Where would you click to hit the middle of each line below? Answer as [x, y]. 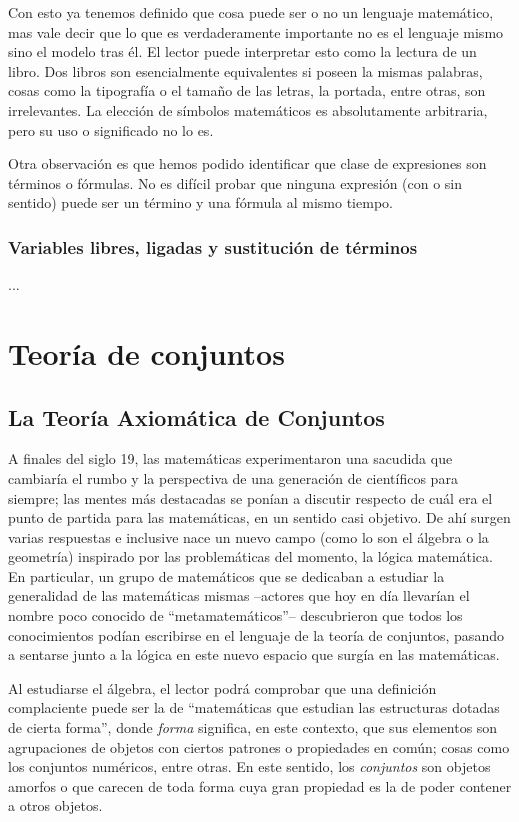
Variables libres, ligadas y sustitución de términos [213, 246]
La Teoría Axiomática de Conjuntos [196, 416]
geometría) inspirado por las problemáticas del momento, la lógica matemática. [250, 556]
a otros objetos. [55, 805]
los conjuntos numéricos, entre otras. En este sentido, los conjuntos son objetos [249, 766]
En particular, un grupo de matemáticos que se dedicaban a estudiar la [226, 575]
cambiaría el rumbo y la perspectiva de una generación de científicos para [233, 477]
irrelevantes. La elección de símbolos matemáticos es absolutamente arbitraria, [248, 109]
